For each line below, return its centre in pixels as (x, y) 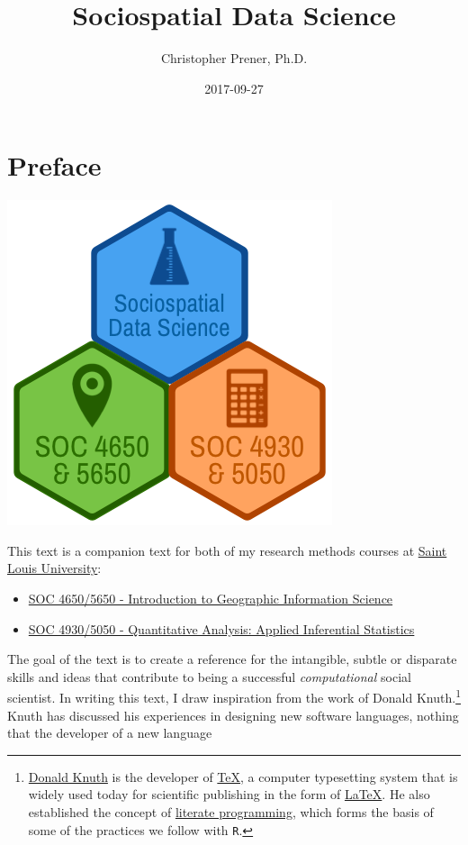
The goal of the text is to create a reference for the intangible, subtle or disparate (232, 659)
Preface (54, 165)
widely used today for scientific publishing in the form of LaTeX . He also (229, 794)
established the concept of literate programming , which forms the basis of (231, 812)
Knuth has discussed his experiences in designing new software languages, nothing (233, 715)
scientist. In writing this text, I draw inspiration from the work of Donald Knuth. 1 (234, 696)
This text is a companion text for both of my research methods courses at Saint (227, 550)
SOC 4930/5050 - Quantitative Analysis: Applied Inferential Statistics (221, 628)
